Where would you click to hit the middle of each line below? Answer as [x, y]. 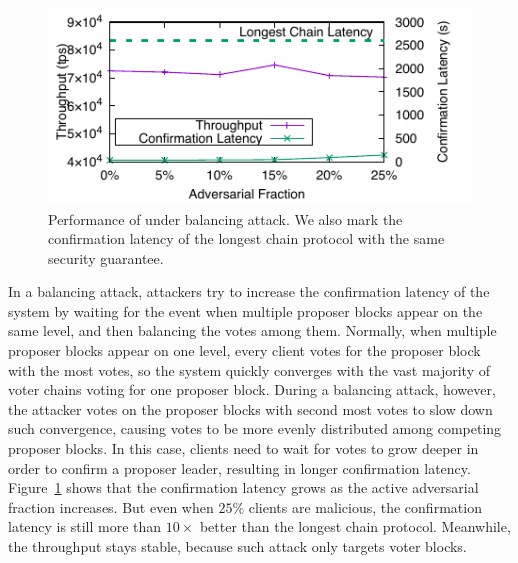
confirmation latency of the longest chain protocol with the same [246, 238]
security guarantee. [106, 257]
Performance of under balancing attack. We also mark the [225, 218]
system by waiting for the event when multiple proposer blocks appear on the [245, 310]
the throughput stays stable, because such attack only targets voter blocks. [237, 546]
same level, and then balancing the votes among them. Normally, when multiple [252, 330]
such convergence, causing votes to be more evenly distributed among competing [255, 428]
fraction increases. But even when [111, 506]
